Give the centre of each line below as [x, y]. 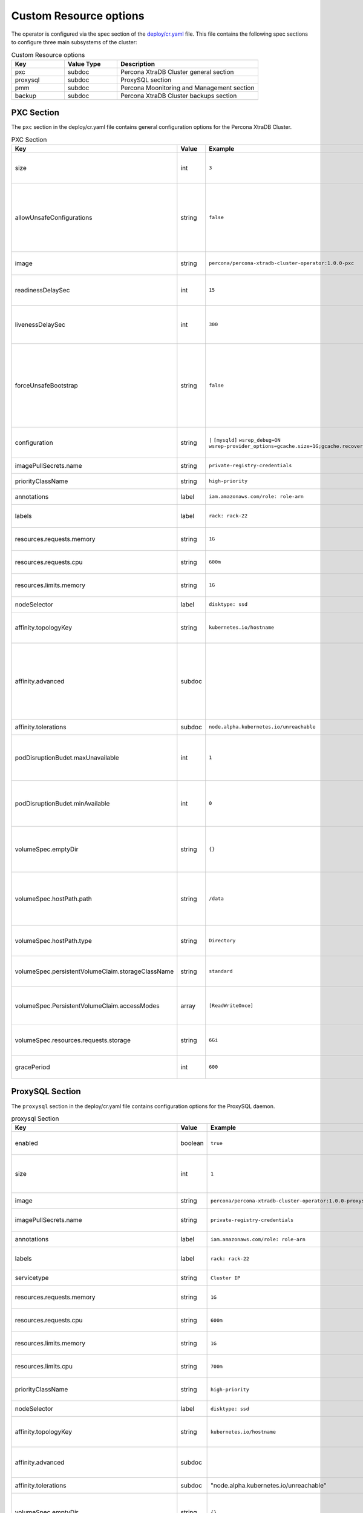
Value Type [84, 64]
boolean [192, 1143]
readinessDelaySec [42, 290]
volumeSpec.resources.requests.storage [73, 1040]
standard [221, 971]
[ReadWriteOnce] [231, 1006]
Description [138, 64]
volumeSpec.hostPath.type [53, 940]
